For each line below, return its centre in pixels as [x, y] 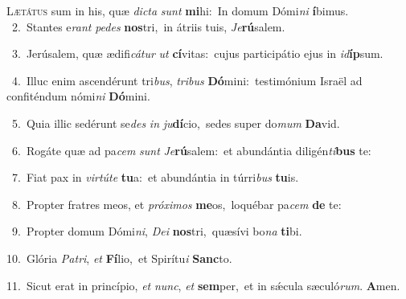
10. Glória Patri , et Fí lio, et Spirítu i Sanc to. [119, 258]
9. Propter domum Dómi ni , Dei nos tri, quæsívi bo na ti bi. [157, 231]
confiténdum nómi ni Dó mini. [78, 96]
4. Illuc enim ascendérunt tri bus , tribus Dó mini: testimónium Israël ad [187, 80]
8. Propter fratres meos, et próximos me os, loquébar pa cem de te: [176, 204]
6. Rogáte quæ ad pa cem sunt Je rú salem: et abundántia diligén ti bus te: [191, 150]
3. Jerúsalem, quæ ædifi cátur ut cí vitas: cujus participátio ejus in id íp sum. [197, 53]
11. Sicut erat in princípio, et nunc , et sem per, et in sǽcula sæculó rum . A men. [203, 285]
